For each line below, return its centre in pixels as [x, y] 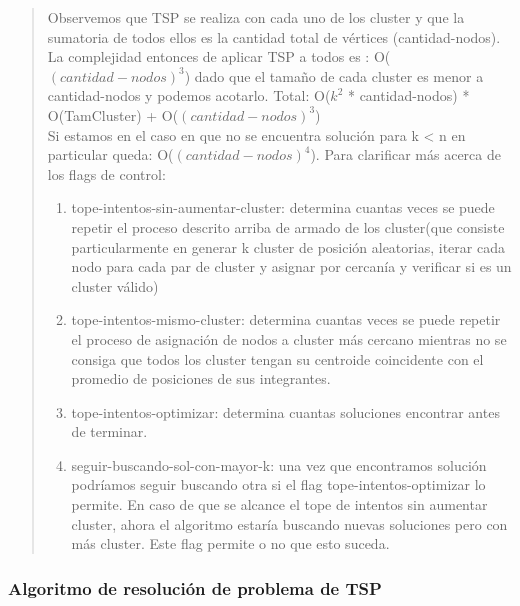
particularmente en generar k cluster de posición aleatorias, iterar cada [288, 246]
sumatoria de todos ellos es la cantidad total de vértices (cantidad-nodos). [274, 36]
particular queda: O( [110, 154]
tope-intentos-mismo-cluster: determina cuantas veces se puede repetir [286, 319]
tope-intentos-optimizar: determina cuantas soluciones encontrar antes [285, 411]
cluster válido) [115, 285]
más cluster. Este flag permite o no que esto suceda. [230, 543]
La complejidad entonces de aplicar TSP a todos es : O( [219, 56]
